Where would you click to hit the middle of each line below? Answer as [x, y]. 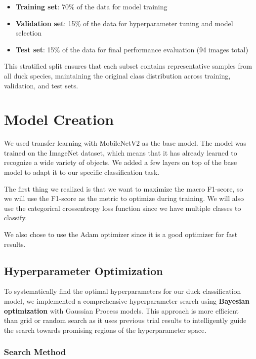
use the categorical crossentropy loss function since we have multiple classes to [123, 208]
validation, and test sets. [41, 85]
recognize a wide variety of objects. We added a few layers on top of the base [121, 162]
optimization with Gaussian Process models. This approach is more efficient [121, 310]
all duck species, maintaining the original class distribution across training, [117, 75]
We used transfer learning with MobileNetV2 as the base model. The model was [125, 143]
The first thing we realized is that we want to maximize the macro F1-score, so [124, 188]
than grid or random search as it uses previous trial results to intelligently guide [125, 320]
